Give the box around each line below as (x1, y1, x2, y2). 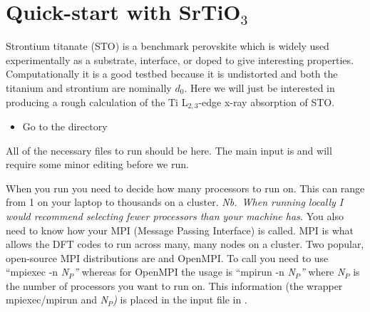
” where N (299, 264, 345, 279)
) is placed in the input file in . (113, 292, 247, 307)
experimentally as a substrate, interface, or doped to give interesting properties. (6, 52, 354, 67)
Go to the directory (22, 118, 108, 133)
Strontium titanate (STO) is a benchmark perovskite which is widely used (6, 38, 329, 53)
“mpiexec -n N (6, 264, 69, 279)
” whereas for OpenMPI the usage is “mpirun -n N (73, 264, 295, 279)
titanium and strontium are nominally (6, 80, 172, 95)
